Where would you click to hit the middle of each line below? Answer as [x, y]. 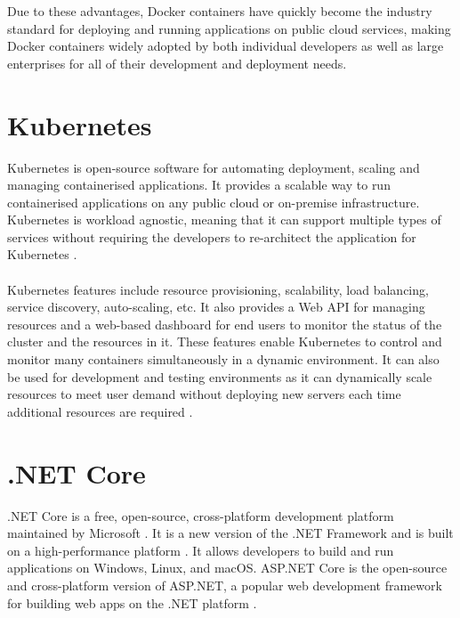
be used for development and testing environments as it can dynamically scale [220, 376]
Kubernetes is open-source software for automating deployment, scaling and [214, 167]
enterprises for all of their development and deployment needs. [177, 63]
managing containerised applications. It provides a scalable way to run [199, 185]
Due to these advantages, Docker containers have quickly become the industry [220, 11]
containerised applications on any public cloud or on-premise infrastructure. [214, 202]
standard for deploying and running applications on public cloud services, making [229, 28]
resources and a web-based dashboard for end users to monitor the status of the [225, 324]
